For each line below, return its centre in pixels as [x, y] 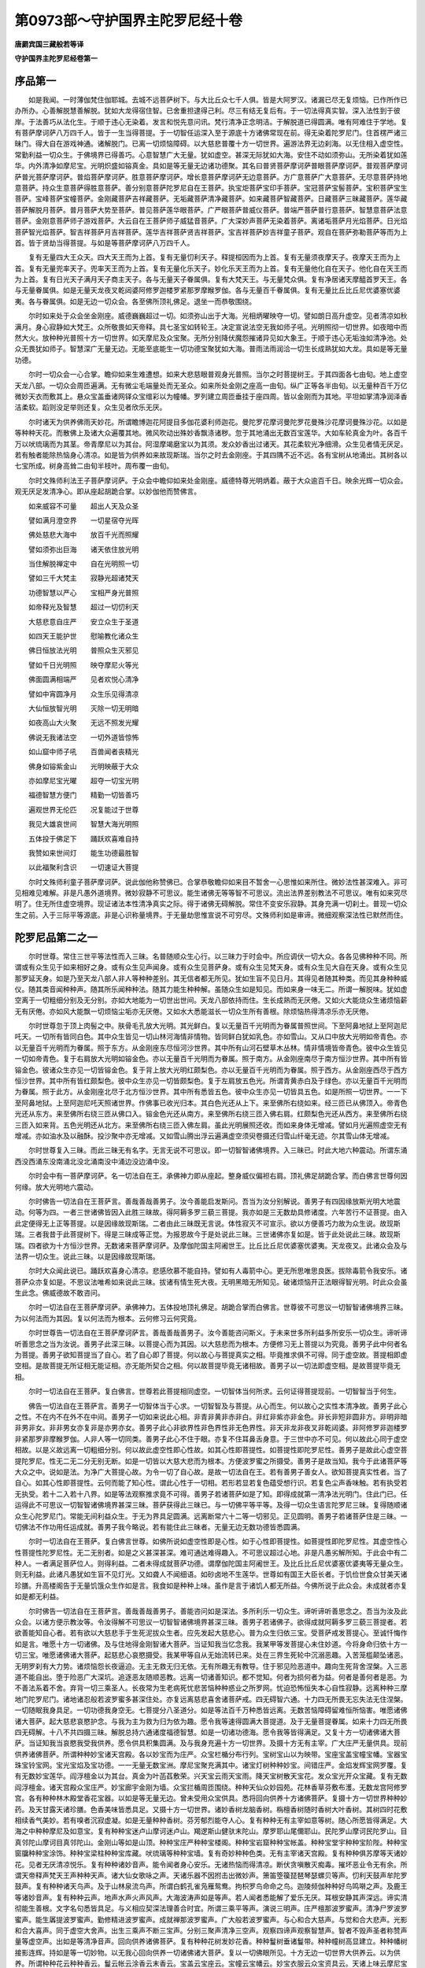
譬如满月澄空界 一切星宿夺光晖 [83, 520]
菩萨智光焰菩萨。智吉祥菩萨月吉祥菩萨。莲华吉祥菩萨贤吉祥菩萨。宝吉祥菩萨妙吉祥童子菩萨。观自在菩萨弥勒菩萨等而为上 [211, 231]
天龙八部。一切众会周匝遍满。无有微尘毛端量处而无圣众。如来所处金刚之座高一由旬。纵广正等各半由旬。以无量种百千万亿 [211, 385]
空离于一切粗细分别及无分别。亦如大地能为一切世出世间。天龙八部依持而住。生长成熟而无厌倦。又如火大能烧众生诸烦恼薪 [211, 1001]
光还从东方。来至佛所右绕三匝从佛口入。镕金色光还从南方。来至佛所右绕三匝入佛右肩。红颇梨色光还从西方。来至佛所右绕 [211, 1114]
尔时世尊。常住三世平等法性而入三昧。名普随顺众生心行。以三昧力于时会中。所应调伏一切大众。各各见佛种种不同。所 [218, 956]
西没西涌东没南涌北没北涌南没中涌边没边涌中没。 [94, 1161]
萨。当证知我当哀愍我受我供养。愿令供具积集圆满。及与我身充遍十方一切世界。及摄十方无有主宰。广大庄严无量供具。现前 [211, 1743]
